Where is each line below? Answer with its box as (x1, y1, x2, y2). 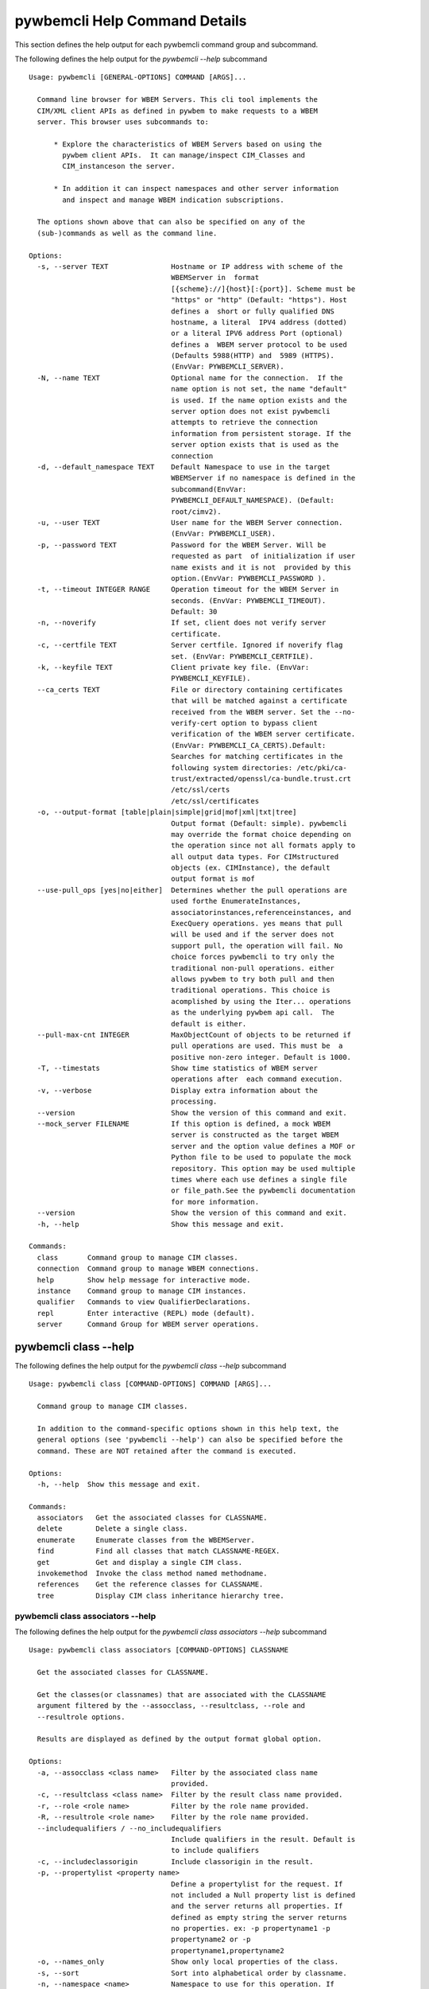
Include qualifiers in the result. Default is (171, 1835, 356, 1843)
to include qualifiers (171, 1846, 260, 1855)
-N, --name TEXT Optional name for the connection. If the (37, 373, 343, 382)
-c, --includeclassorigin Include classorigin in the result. (37, 1857, 314, 1866)
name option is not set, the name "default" (171, 384, 347, 394)
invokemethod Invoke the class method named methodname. (37, 1569, 268, 1578)
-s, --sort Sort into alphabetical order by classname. (37, 1968, 347, 1977)
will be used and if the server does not (171, 930, 335, 939)
